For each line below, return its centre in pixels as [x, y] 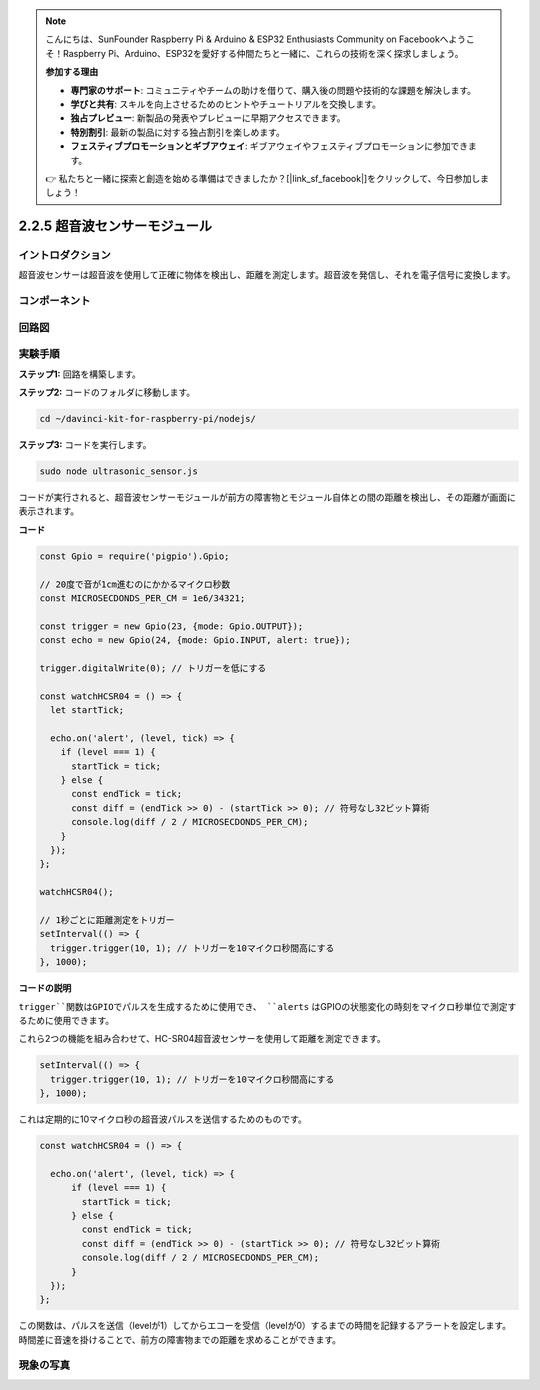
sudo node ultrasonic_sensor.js [119, 471]
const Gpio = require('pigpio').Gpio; [134, 556]
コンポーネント [54, 301]
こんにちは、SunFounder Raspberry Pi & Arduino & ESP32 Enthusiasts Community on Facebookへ [247, 39]
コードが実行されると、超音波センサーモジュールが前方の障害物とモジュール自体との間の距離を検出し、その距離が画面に [267, 497]
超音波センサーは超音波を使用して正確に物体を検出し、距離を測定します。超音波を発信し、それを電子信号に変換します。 [267, 275]
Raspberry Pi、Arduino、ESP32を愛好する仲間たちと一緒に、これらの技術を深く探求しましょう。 [263, 53]
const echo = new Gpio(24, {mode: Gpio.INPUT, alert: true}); [195, 640]
